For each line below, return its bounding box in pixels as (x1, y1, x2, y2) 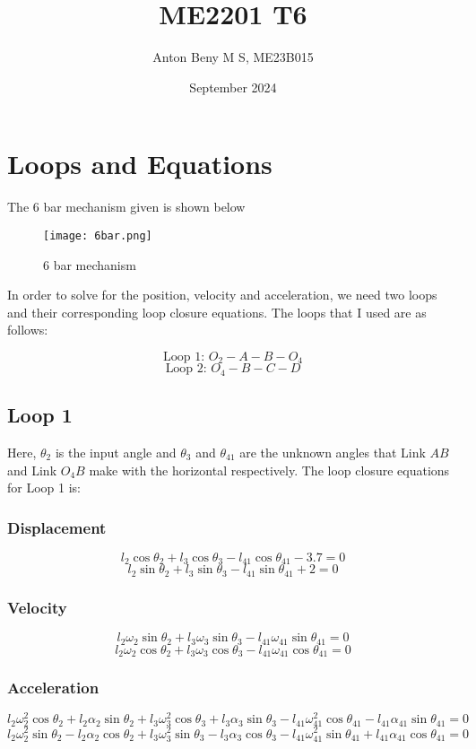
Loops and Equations (7, 145, 273, 182)
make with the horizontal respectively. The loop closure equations (89, 460, 450, 479)
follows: (7, 320, 48, 339)
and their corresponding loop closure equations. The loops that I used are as (7, 302, 427, 321)
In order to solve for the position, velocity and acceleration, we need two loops (7, 285, 437, 304)
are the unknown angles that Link (239, 442, 426, 461)
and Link (7, 460, 57, 479)
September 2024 (189, 77, 277, 96)
